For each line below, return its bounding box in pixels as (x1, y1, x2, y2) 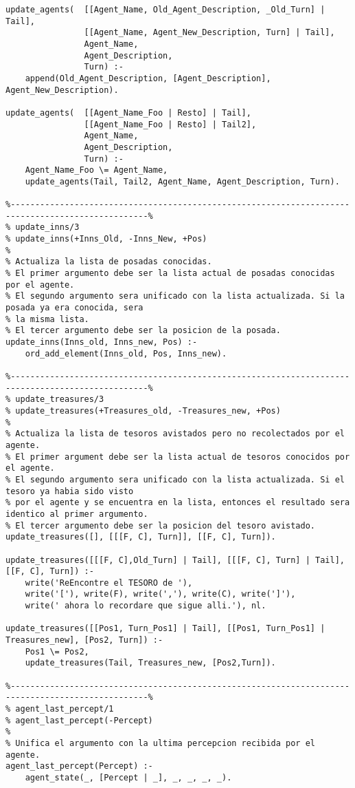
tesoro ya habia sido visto (5, 486, 134, 496)
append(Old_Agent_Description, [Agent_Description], (25, 73, 271, 83)
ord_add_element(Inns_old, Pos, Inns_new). (25, 348, 227, 359)
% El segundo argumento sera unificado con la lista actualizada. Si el (5, 474, 345, 484)
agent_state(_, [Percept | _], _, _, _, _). (25, 772, 232, 782)
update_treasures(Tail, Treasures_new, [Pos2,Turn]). (25, 658, 276, 668)
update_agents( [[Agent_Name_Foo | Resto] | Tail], (5, 107, 251, 118)
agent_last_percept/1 (15, 704, 114, 714)
